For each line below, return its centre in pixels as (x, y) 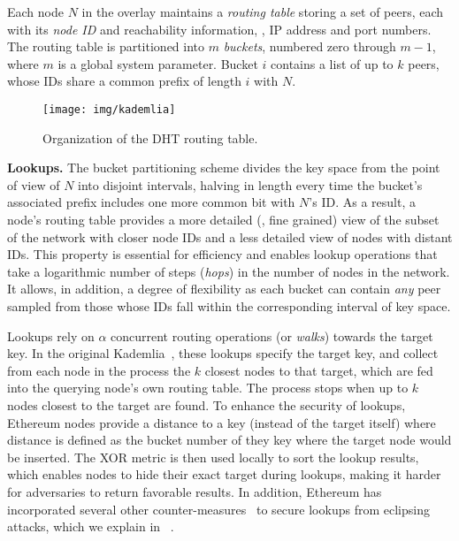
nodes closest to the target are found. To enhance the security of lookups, (207, 404)
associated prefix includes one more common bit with (151, 202)
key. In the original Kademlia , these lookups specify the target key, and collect (223, 353)
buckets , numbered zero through (310, 46)
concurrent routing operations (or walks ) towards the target (272, 335)
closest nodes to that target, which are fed (319, 370)
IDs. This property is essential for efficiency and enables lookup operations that (222, 254)
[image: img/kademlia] (109, 109)
